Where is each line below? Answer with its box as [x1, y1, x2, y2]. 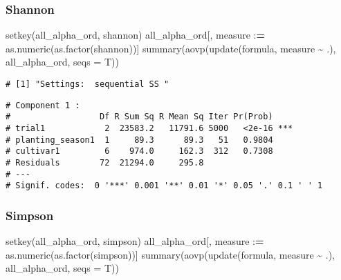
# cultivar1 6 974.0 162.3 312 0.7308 [6, 146, 273, 157]
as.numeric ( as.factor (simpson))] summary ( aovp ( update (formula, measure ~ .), [6, 247, 335, 261]
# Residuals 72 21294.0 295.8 [6, 157, 204, 168]
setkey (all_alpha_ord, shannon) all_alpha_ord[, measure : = [6, 28, 266, 42]
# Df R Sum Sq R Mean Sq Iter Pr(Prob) [6, 112, 273, 122]
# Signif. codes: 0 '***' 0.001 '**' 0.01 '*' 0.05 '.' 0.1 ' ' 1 [6, 181, 323, 191]
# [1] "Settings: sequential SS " [6, 79, 169, 89]
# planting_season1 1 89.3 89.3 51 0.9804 [6, 134, 273, 145]
